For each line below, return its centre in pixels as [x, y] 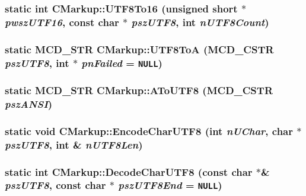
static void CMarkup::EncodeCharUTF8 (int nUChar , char [149, 131]
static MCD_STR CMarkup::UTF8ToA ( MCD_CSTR [139, 49]
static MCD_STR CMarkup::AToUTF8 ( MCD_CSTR [139, 90]
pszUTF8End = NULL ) [170, 185]
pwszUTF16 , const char [62, 22]
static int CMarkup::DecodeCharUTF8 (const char [129, 171]
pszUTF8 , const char [55, 185]
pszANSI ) [29, 103]
